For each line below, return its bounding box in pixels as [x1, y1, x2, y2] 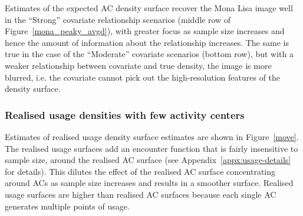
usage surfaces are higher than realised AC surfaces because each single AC [5, 188, 276, 200]
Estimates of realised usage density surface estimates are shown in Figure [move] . [5, 130, 299, 142]
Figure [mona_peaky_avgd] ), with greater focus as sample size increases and [5, 25, 285, 37]
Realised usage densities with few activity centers [5, 107, 245, 122]
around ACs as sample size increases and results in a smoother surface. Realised [5, 177, 294, 189]
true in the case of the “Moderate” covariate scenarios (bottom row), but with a [5, 48, 294, 60]
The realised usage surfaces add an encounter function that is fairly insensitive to [5, 142, 298, 154]
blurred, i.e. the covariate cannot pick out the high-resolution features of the [5, 71, 281, 83]
